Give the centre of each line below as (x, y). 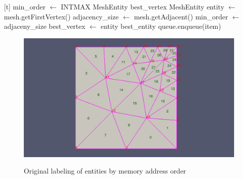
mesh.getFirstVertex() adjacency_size (61, 16)
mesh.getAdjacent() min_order (181, 16)
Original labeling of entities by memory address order (105, 171)
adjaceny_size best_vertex (45, 26)
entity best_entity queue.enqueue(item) (161, 26)
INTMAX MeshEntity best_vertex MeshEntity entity (143, 6)
